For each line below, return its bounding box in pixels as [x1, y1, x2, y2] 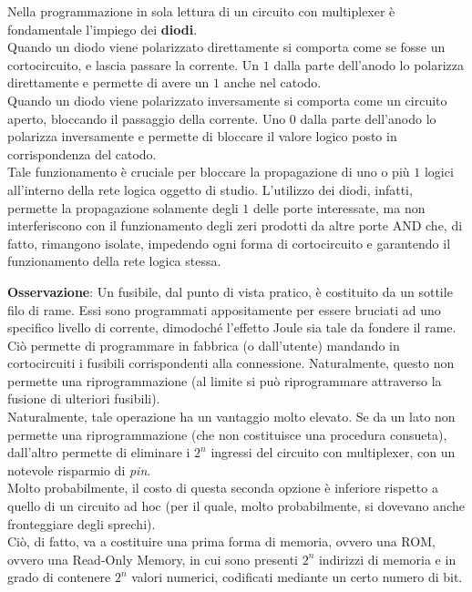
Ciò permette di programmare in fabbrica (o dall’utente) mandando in [7, 335, 400, 354]
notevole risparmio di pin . [7, 460, 151, 479]
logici [424, 162, 454, 181]
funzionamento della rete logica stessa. [7, 251, 221, 270]
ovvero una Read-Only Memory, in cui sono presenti [7, 549, 298, 568]
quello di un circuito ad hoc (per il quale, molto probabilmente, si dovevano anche [7, 496, 465, 515]
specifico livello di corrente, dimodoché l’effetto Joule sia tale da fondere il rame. [7, 318, 457, 337]
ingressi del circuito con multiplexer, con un [210, 443, 456, 462]
